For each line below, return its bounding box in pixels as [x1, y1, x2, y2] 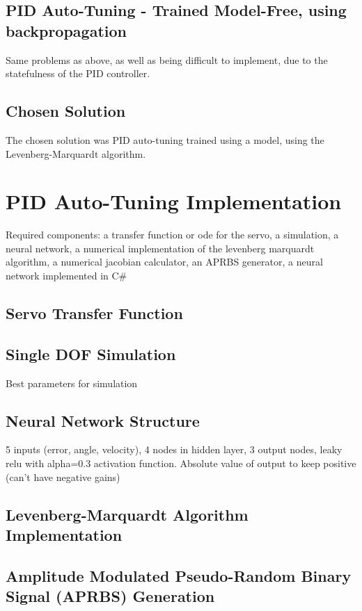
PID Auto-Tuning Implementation [6, 187, 342, 215]
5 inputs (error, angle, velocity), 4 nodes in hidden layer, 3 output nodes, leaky [6, 442, 343, 457]
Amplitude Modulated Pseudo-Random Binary [6, 564, 352, 586]
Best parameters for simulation [6, 375, 138, 390]
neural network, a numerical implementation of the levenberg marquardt [6, 241, 315, 255]
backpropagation [6, 19, 127, 41]
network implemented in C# [6, 268, 127, 283]
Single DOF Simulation [6, 343, 176, 364]
